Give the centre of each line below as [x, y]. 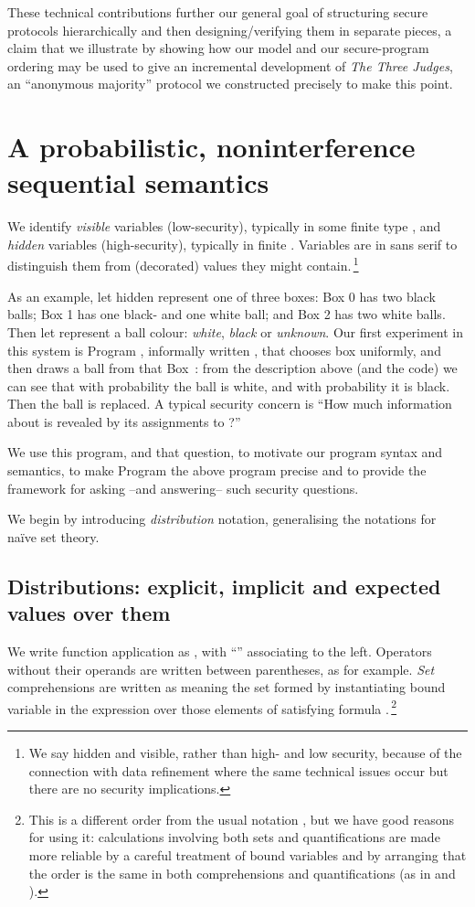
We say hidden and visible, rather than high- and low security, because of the [245, 753]
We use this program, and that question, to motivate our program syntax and [225, 452]
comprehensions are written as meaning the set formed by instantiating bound [227, 687]
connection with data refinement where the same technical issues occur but [238, 770]
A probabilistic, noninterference [211, 147]
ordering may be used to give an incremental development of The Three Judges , [230, 65]
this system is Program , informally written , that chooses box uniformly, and [224, 350]
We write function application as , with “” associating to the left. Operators [220, 651]
